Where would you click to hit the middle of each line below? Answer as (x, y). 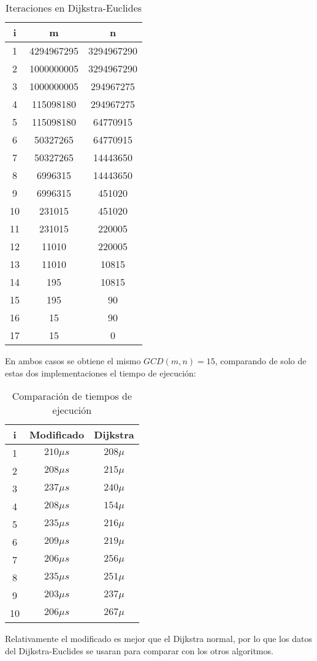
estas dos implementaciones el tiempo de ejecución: (101, 373)
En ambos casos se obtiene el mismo (73, 361)
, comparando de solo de (261, 361)
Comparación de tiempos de (72, 396)
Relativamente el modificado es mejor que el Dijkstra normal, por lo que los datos (158, 639)
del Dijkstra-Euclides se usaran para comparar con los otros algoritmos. (139, 650)
